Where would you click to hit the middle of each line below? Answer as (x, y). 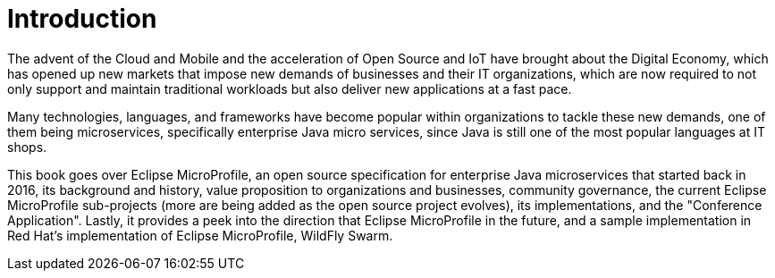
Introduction (82, 19)
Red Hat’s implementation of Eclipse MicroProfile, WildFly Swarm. (200, 235)
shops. (27, 147)
